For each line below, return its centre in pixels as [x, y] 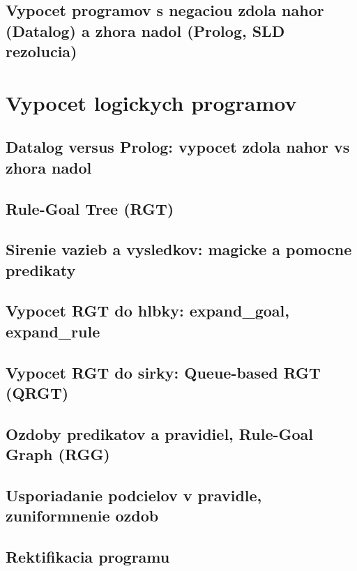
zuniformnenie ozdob [82, 516]
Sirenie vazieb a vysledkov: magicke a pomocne [179, 249]
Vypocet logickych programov [151, 102]
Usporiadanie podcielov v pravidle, [134, 495]
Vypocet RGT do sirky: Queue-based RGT [163, 372]
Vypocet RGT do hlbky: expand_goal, [147, 311]
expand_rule [53, 331]
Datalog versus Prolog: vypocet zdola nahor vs [178, 147]
